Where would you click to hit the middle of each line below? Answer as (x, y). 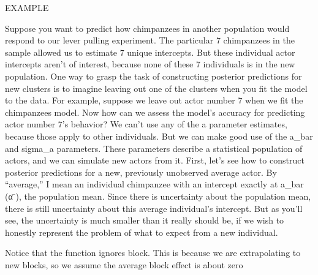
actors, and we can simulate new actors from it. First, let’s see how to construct (155, 160)
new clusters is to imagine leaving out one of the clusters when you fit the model (156, 88)
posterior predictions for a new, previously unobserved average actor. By (141, 172)
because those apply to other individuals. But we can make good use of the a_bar (159, 136)
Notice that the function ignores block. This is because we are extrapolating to (153, 253)
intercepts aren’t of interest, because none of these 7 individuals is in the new (150, 64)
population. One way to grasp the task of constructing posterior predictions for (153, 76)
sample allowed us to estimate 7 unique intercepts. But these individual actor (150, 52)
